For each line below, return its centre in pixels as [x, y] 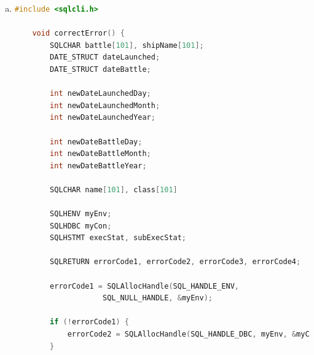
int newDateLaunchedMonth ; [105, 105]
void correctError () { [78, 33]
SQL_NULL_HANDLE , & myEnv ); [157, 298]
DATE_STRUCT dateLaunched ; [105, 57]
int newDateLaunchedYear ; [103, 118]
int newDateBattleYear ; [98, 166]
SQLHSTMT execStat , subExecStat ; [118, 238]
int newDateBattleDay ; [96, 142]
